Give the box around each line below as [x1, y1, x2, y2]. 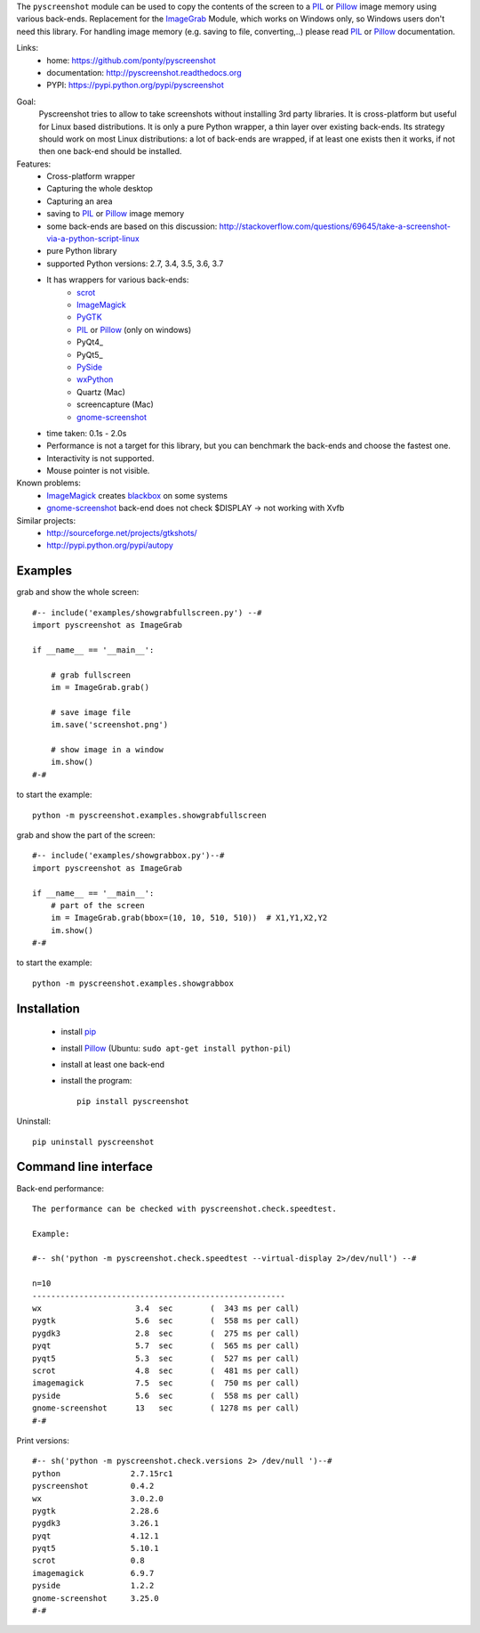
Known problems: [16, 477, 82, 489]
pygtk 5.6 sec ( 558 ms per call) [32, 1316, 300, 1326]
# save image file [50, 707, 132, 717]
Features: [16, 158, 52, 169]
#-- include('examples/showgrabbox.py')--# [32, 850, 225, 861]
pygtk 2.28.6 [32, 1506, 159, 1515]
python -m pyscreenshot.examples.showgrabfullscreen [32, 810, 267, 820]
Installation [16, 1001, 80, 1016]
